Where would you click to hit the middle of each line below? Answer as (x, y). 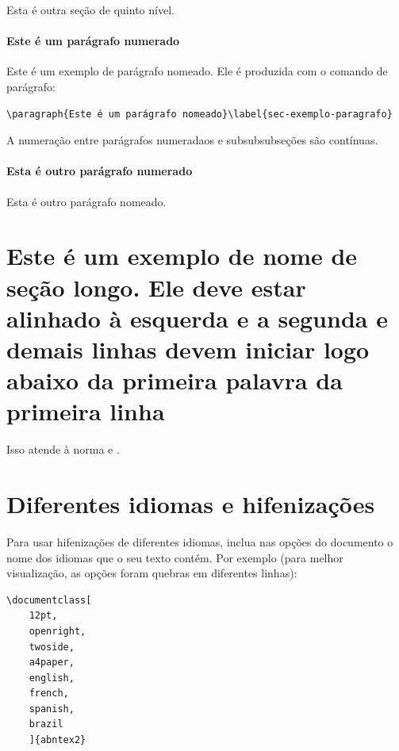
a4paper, (52, 663)
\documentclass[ (49, 600)
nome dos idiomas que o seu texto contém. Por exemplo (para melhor (175, 557)
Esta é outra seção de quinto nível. (90, 10)
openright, (58, 631)
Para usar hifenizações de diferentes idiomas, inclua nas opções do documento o (200, 541)
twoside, (52, 647)
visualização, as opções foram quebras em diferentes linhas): (152, 573)
